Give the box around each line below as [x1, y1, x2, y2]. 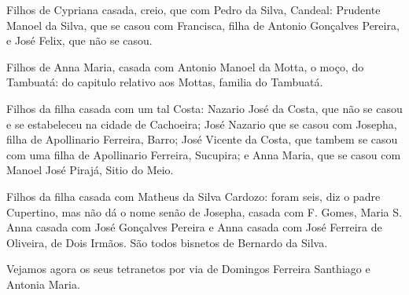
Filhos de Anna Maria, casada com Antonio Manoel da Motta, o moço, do [6, 58, 364, 75]
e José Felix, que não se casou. [6, 32, 153, 49]
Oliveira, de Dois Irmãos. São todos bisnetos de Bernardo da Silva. [6, 234, 328, 250]
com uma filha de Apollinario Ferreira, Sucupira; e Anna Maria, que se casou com [6, 146, 401, 162]
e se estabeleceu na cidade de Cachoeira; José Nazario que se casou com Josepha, [6, 115, 397, 132]
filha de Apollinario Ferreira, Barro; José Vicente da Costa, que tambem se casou [6, 131, 398, 147]
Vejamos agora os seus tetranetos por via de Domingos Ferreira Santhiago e [6, 260, 370, 277]
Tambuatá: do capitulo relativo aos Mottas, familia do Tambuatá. [6, 74, 323, 90]
